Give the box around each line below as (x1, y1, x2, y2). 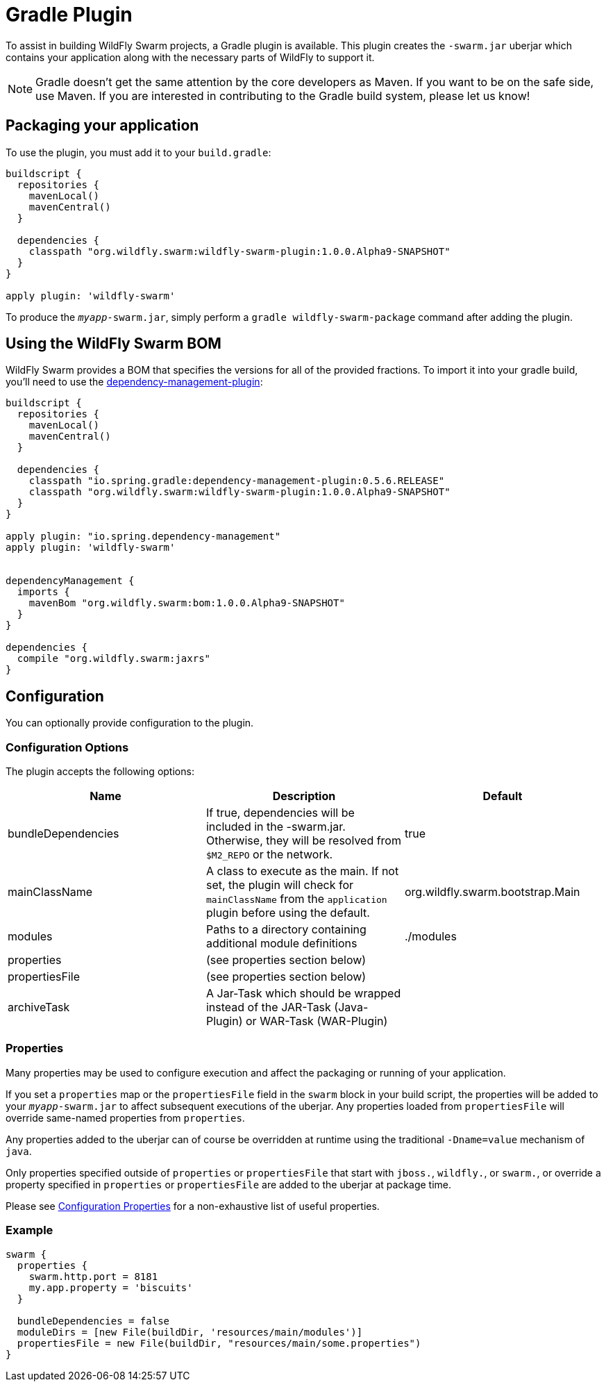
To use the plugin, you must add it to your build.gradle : (6, 146, 271, 158)
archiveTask (8, 1000, 70, 1015)
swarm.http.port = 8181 (28, 1270, 158, 1282)
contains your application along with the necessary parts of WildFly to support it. (6, 51, 375, 63)
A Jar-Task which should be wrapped (205, 986, 401, 1001)
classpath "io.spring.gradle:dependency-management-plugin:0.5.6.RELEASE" (28, 475, 445, 487)
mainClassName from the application (205, 892, 387, 906)
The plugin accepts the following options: (6, 765, 194, 778)
